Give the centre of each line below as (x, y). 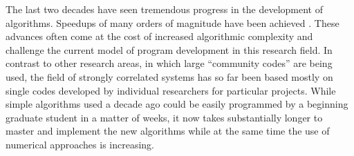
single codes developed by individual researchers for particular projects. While (171, 90)
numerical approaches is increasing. (80, 144)
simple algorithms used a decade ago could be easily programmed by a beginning (177, 104)
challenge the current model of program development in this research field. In (169, 49)
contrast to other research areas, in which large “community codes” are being (169, 63)
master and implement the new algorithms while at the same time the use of (168, 131)
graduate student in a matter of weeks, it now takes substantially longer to (164, 117)
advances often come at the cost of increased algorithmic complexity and (159, 36)
